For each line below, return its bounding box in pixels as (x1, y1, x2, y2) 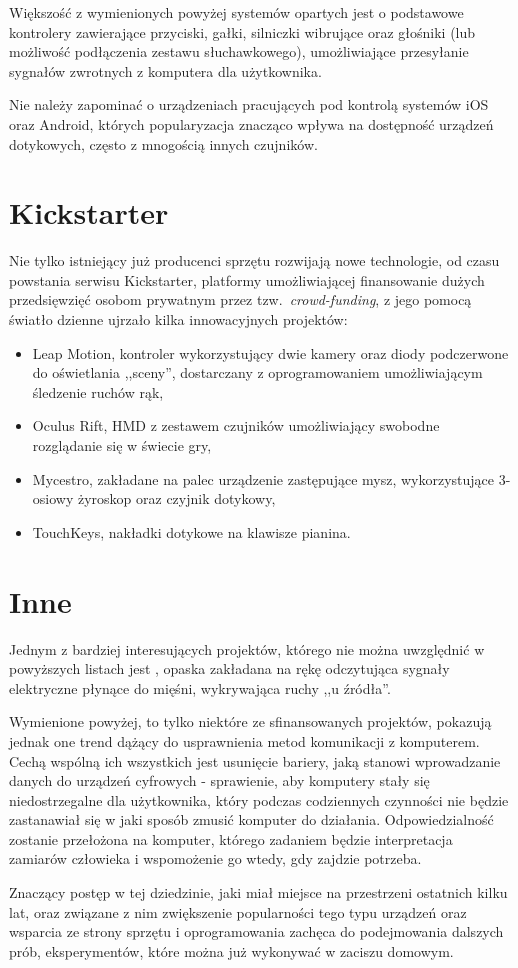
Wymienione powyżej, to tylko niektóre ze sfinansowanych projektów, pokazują (9, 711, 492, 732)
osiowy (32, 488, 74, 509)
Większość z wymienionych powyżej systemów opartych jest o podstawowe (9, 2, 464, 22)
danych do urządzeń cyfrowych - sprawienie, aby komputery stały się (9, 770, 430, 791)
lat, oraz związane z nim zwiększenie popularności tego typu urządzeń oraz (9, 901, 467, 922)
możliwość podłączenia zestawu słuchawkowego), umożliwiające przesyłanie (9, 41, 469, 62)
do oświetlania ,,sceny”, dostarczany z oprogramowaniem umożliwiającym (32, 362, 483, 383)
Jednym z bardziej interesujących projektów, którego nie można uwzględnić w (9, 638, 485, 659)
